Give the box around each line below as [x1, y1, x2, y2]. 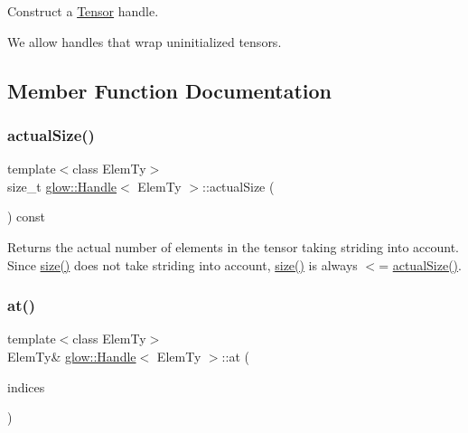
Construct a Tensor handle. [7, 2, 159, 20]
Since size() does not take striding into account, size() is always [7, 255, 358, 274]
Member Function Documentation [7, 76, 332, 104]
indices [7, 377, 45, 396]
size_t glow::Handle [7, 176, 117, 195]
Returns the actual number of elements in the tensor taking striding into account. [7, 237, 460, 256]
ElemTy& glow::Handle [7, 346, 136, 365]
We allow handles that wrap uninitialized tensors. [7, 32, 282, 51]
